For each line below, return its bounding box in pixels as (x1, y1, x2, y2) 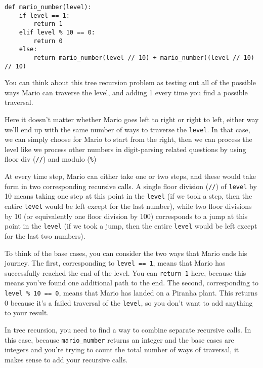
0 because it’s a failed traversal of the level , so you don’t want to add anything (5, 297, 253, 308)
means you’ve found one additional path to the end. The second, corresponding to (5, 277, 259, 288)
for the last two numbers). (5, 230, 85, 241)
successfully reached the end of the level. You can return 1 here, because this (5, 267, 246, 278)
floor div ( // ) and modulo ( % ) (5, 154, 97, 164)
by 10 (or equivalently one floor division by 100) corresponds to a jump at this (5, 210, 248, 221)
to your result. (5, 307, 49, 318)
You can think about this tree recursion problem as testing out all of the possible (5, 77, 256, 88)
